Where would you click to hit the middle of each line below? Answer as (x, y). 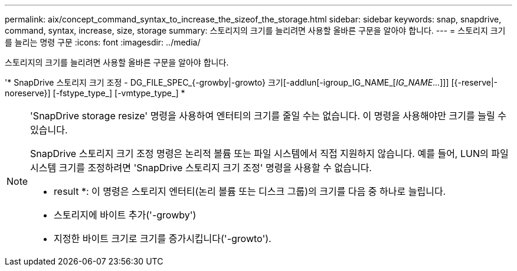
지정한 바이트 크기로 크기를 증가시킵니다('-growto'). (163, 239)
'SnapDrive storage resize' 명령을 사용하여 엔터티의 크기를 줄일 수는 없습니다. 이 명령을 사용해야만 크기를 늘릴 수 (268, 116)
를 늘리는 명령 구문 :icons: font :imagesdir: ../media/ (103, 42)
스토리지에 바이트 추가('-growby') (125, 215)
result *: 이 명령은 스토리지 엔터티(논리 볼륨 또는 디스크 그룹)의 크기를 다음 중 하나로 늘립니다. (250, 191)
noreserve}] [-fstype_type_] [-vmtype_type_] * (95, 93)
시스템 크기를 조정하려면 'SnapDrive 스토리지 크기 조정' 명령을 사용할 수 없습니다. (201, 168)
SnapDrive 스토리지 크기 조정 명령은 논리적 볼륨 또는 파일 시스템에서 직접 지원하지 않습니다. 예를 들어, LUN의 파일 (269, 154)
